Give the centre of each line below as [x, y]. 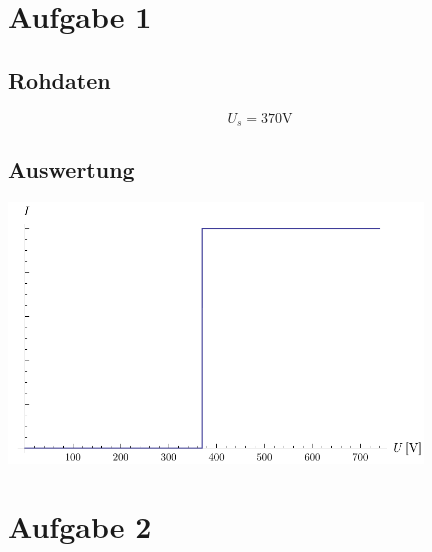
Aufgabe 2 [80, 526]
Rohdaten [59, 79]
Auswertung [71, 169]
